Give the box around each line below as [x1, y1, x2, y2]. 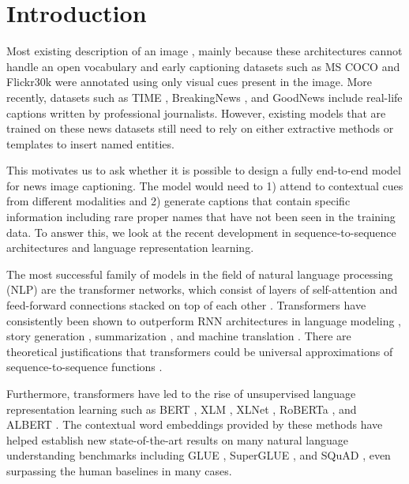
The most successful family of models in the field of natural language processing [6, 265, 393, 282]
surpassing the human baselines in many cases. [6, 462, 232, 478]
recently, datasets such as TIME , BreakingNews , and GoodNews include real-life [6, 88, 403, 105]
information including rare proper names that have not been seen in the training [6, 208, 396, 225]
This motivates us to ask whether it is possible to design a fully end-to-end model [6, 162, 401, 178]
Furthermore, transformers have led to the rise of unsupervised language [6, 385, 356, 401]
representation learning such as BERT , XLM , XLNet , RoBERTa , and [6, 400, 357, 417]
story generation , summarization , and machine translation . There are [6, 328, 351, 344]
